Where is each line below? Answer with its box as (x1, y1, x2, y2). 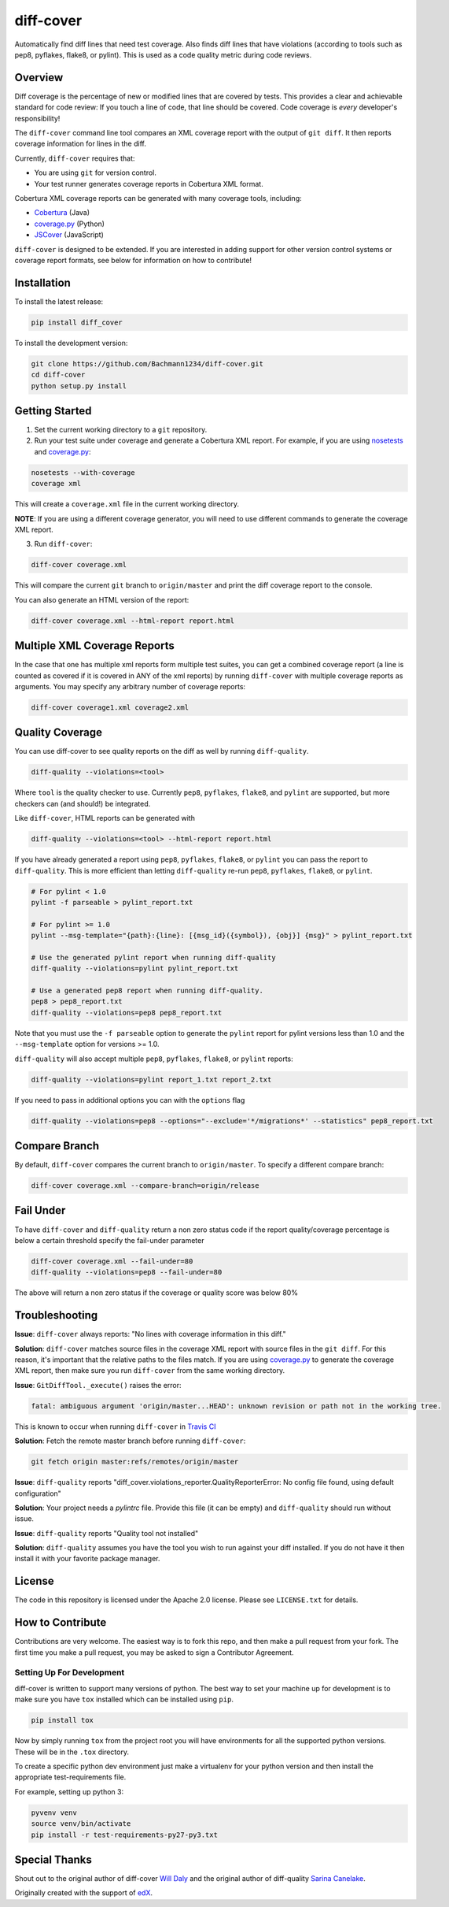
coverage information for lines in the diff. (14, 139, 147, 149)
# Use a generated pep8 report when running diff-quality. (31, 986, 263, 996)
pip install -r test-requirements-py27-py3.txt (31, 1830, 218, 1839)
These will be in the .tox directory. (14, 1747, 130, 1757)
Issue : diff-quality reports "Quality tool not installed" (14, 1528, 199, 1538)
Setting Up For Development (14, 1667, 125, 1678)
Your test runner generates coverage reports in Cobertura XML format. (34, 179, 263, 188)
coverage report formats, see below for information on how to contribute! (14, 255, 252, 265)
